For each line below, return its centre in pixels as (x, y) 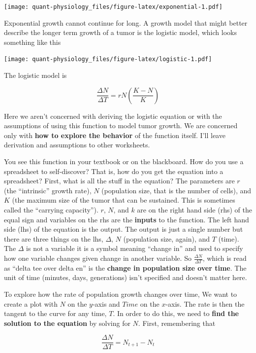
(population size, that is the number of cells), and (176, 190)
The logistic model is (35, 75)
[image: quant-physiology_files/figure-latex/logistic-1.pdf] (108, 59)
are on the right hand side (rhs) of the (194, 210)
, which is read (224, 258)
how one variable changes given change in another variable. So (98, 258)
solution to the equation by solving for (67, 323)
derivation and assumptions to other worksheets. (77, 145)
